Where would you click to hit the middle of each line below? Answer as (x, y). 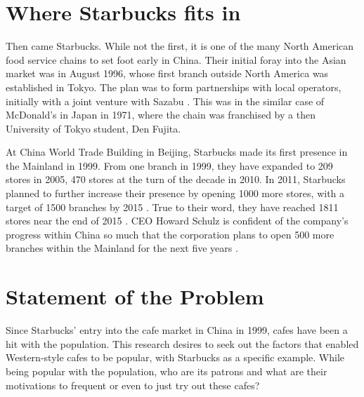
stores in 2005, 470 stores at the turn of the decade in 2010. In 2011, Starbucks (176, 179)
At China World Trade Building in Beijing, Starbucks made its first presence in (177, 152)
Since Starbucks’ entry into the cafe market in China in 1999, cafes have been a (177, 330)
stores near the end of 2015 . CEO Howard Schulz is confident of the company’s (177, 221)
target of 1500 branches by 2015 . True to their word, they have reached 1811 (172, 207)
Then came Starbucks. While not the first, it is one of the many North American (180, 46)
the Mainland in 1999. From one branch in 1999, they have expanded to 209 (169, 165)
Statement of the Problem (135, 296)
